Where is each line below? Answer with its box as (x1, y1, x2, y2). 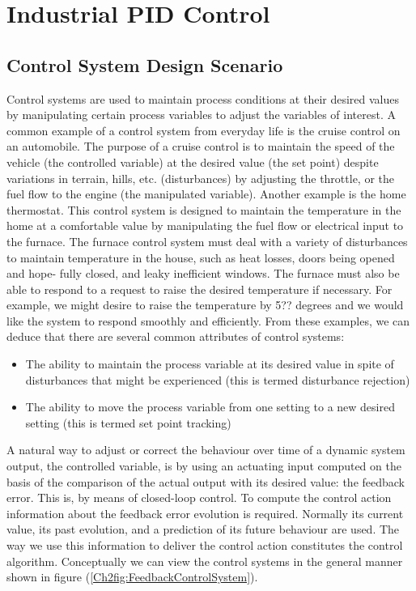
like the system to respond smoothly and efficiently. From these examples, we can (6, 312, 410, 329)
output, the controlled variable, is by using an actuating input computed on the (6, 457, 401, 474)
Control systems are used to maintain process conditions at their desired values (6, 90, 400, 107)
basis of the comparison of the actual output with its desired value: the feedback (6, 473, 405, 490)
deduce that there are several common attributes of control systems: (6, 328, 345, 345)
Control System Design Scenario (6, 52, 283, 77)
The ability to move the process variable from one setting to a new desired (25, 398, 395, 415)
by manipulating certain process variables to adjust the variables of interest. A (6, 106, 396, 123)
